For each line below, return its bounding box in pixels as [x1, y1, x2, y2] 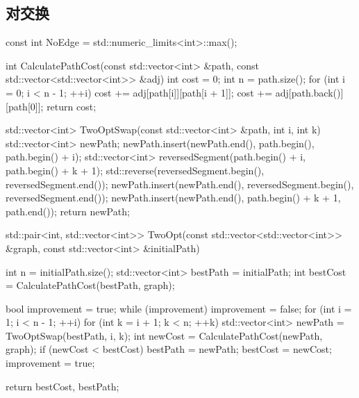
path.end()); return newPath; [6, 204, 130, 218]
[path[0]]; [6, 99, 44, 113]
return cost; [47, 99, 97, 113]
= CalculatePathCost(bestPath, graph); [6, 278, 175, 292]
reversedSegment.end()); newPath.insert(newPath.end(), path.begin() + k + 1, [6, 190, 341, 205]
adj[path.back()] [275, 85, 344, 99]
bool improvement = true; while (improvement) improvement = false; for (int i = [6, 301, 352, 315]
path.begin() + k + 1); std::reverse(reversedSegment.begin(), [6, 163, 265, 177]
